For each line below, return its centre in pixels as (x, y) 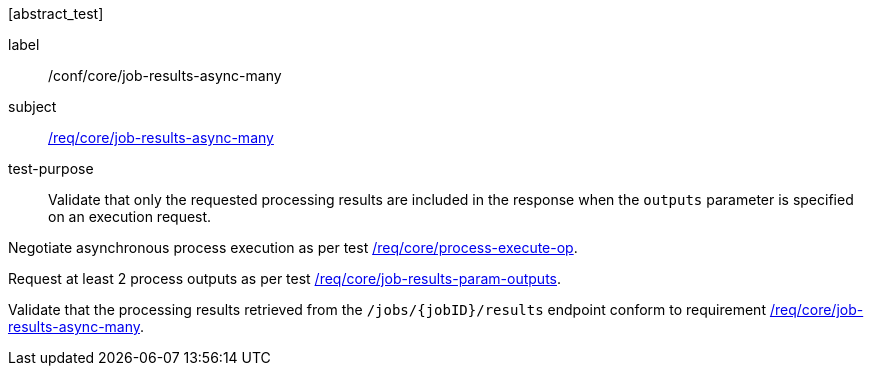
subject (32, 106)
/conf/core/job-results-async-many (165, 75)
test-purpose (51, 168)
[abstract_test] (56, 13)
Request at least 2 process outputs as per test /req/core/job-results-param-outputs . (285, 278)
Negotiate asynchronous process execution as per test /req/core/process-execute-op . (293, 247)
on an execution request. (130, 216)
